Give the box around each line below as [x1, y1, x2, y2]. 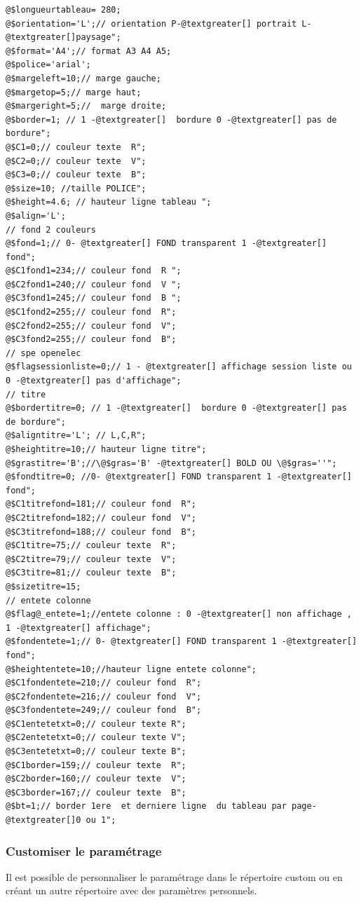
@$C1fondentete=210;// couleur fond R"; [6, 678, 202, 688]
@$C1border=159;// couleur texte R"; [6, 760, 186, 770]
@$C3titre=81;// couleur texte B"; [6, 568, 177, 578]
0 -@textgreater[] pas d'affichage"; [6, 376, 182, 386]
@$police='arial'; [6, 60, 91, 70]
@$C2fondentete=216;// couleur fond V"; [6, 691, 202, 702]
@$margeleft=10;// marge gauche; [6, 73, 161, 83]
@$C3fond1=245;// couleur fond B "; [6, 293, 182, 303]
